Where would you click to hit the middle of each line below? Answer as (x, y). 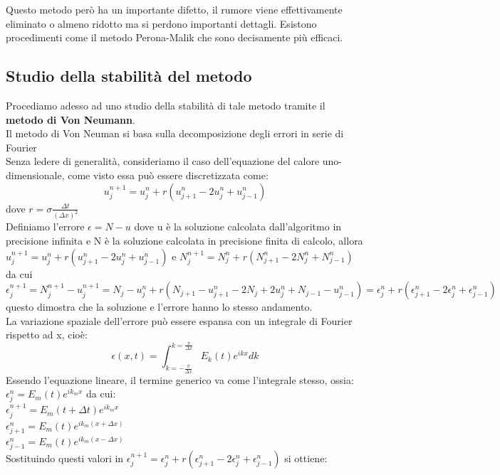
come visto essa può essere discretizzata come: (168, 175)
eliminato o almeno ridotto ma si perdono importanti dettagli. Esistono (161, 23)
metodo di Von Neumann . (71, 119)
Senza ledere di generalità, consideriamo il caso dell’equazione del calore (163, 161)
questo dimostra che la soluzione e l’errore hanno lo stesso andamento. (159, 307)
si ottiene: (306, 458)
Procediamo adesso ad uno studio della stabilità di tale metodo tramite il (166, 105)
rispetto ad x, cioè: (47, 335)
